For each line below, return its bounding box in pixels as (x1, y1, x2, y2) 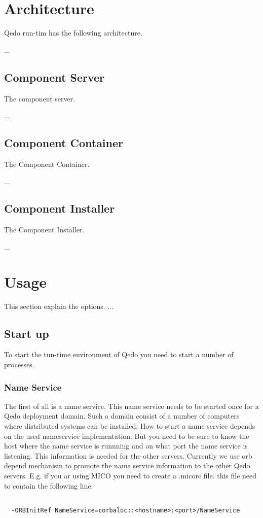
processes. (4, 359, 34, 369)
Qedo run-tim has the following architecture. (4, 27, 142, 38)
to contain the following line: (4, 480, 93, 491)
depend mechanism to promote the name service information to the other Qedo (4, 460, 250, 471)
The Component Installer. (4, 224, 85, 235)
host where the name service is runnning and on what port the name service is (4, 440, 248, 451)
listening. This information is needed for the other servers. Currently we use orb (4, 450, 252, 461)
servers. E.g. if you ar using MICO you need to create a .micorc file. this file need (4, 470, 257, 480)
